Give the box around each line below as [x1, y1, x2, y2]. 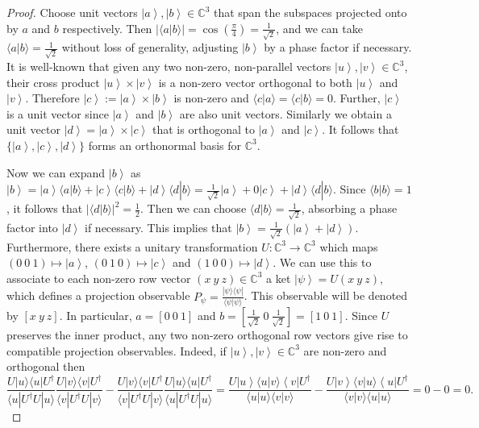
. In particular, [59, 306, 132, 323]
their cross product [6, 73, 100, 90]
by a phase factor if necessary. [264, 39, 412, 56]
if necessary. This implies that [85, 218, 232, 235]
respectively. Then [62, 19, 152, 36]
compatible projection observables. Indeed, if [6, 342, 227, 359]
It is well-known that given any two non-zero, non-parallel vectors [6, 58, 331, 74]
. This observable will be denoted [244, 287, 408, 304]
